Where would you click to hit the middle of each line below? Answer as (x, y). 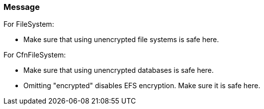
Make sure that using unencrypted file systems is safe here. (121, 40)
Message (22, 7)
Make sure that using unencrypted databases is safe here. (119, 70)
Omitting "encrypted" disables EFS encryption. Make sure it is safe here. (142, 86)
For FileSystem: (29, 24)
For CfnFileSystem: (35, 55)
